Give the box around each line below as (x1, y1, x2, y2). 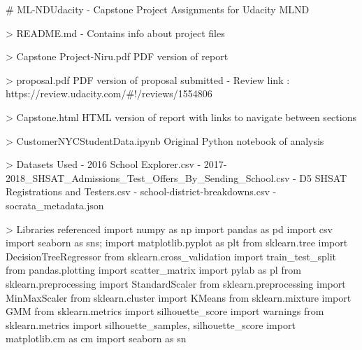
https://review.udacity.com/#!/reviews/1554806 (6, 86, 212, 101)
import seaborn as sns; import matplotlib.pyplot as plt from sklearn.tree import (6, 235, 348, 250)
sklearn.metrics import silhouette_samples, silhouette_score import (6, 317, 296, 332)
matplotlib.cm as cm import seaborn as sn (6, 331, 187, 346)
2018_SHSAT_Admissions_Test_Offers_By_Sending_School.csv (6, 170, 290, 185)
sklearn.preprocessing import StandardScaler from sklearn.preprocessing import (6, 276, 346, 290)
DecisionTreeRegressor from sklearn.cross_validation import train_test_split (6, 248, 337, 263)
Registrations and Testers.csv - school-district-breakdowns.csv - (6, 184, 277, 199)
